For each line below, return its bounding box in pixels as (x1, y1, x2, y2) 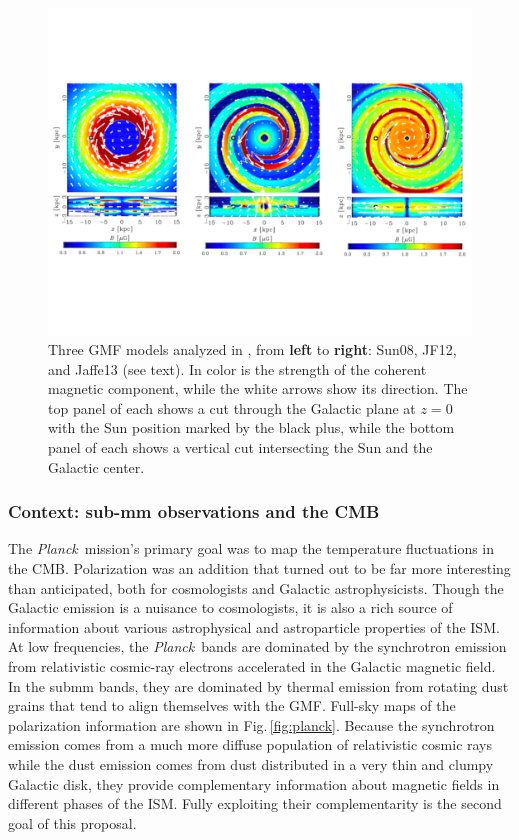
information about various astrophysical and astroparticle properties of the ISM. (8, 616, 500, 637)
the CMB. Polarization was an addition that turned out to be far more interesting (8, 558, 511, 579)
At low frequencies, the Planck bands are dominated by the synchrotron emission (8, 636, 507, 657)
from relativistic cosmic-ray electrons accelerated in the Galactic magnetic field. (8, 656, 496, 677)
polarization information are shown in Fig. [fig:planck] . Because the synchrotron (8, 714, 495, 735)
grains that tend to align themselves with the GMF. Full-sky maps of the (8, 695, 456, 716)
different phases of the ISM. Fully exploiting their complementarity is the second (8, 793, 502, 814)
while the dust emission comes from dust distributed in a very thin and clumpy (8, 754, 494, 775)
